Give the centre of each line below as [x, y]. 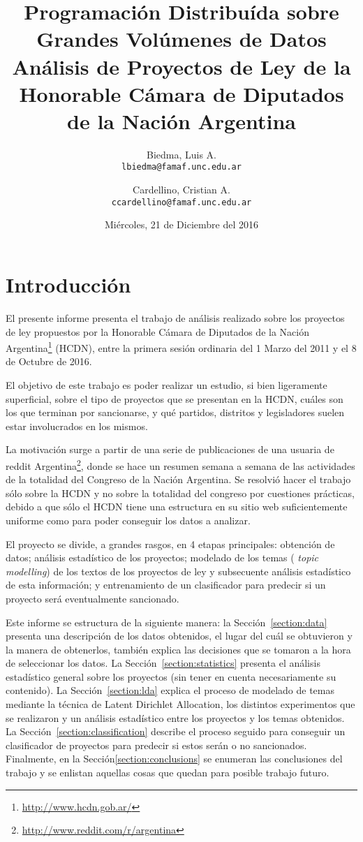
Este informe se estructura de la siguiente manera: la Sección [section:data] [166, 622]
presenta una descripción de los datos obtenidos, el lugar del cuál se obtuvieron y [179, 636]
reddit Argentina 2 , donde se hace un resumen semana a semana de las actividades [180, 464]
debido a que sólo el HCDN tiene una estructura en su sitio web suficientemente [177, 507]
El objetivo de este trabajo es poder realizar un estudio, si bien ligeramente [166, 384]
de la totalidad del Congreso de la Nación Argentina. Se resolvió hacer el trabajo [178, 479]
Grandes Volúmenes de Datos [181, 39]
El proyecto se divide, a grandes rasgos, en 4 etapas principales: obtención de [170, 544]
